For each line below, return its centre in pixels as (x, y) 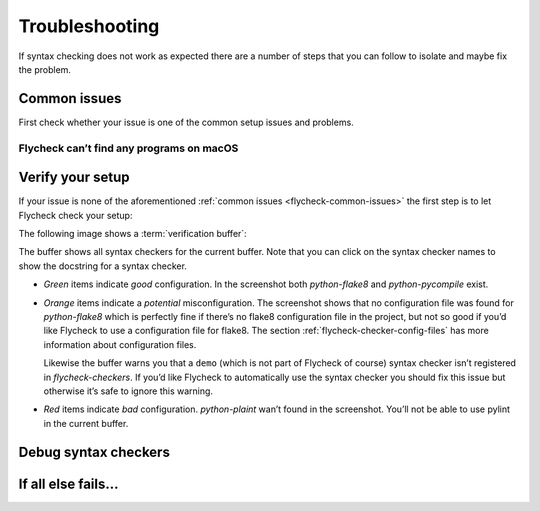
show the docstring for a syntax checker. (102, 266)
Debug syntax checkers (94, 451)
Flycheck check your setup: (75, 215)
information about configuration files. (120, 344)
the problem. (45, 69)
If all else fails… (68, 483)
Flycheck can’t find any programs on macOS (128, 148)
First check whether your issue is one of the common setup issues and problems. (186, 122)
